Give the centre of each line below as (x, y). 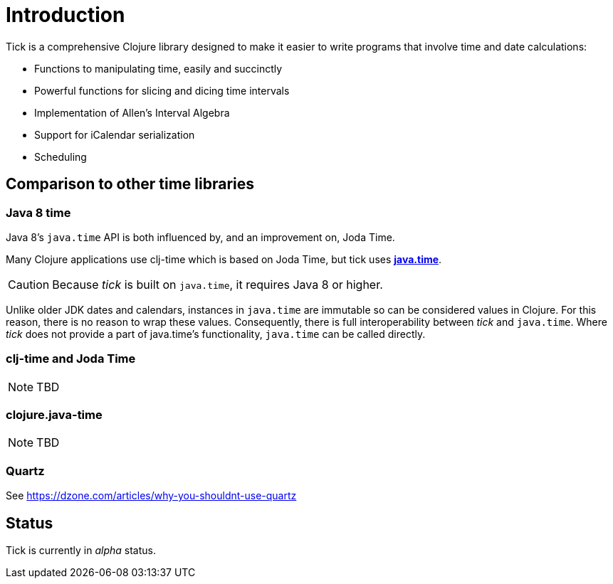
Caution (29, 284)
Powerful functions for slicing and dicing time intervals (162, 90)
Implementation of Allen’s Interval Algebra (132, 112)
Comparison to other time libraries (130, 184)
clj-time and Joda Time (71, 359)
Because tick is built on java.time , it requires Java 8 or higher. (218, 284)
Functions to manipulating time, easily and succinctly (158, 68)
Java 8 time (38, 212)
